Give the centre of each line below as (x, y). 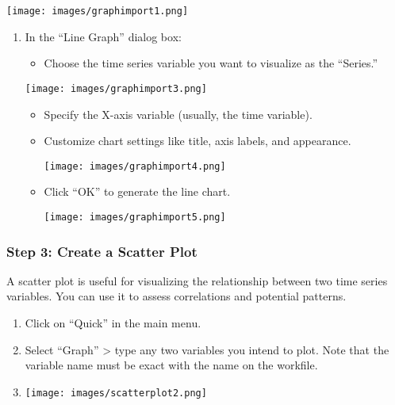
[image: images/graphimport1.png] (98, 11)
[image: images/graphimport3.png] (116, 88)
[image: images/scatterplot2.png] (116, 393)
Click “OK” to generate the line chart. (137, 191)
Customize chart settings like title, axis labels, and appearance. (197, 141)
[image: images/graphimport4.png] (135, 166)
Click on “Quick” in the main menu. (113, 323)
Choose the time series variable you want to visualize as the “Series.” (211, 63)
